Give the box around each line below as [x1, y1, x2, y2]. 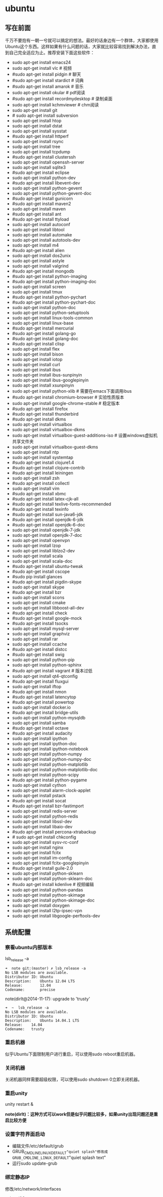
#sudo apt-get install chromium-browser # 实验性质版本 [12, 394, 125, 400]
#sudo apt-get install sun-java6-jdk [12, 511, 83, 517]
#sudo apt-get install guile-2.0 [12, 865, 73, 871]
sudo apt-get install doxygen [12, 903, 70, 908]
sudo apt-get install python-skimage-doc [12, 897, 95, 903]
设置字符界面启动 [5, 1131, 45, 1138]
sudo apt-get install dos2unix [12, 252, 71, 258]
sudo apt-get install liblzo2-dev [12, 548, 75, 553]
